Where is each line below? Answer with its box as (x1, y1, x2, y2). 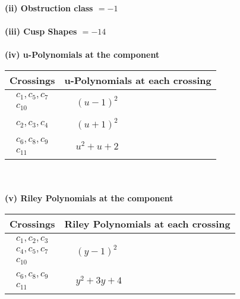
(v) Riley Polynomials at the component (5, 192, 173, 204)
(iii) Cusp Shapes (5, 25, 77, 38)
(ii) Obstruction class (5, 2, 93, 14)
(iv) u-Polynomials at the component (5, 48, 160, 61)
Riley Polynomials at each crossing (64, 217, 230, 231)
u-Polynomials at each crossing (64, 73, 211, 87)
